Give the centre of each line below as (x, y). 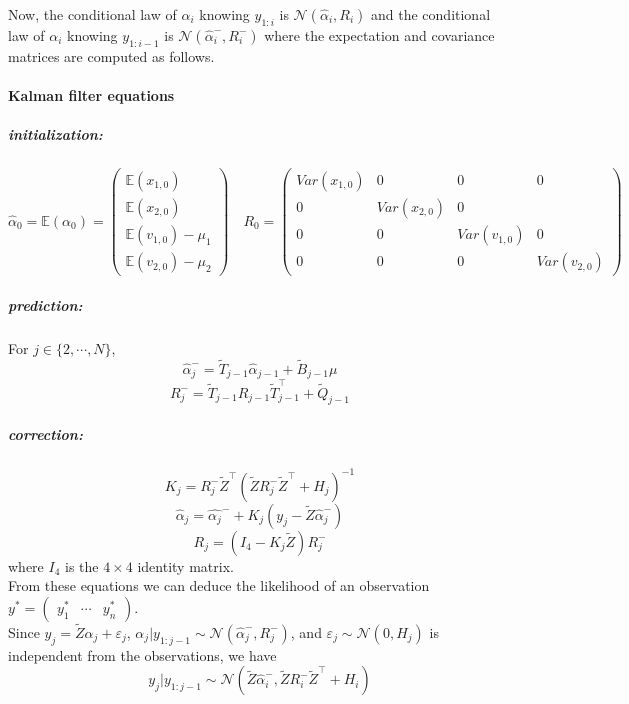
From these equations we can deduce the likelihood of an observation (219, 585)
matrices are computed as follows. (111, 55)
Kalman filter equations (91, 94)
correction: (45, 434)
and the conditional (431, 14)
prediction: (45, 304)
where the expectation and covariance (379, 34)
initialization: (55, 133)
